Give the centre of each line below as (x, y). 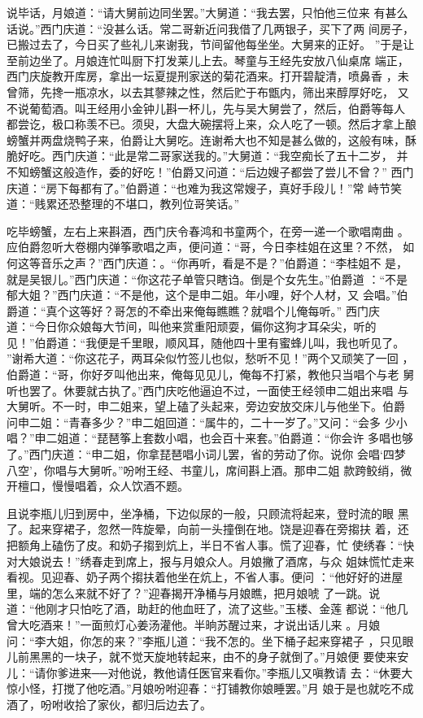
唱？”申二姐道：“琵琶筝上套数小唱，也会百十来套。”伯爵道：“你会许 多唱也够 (210, 438)
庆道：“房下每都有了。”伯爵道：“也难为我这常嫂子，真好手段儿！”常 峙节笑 (205, 187)
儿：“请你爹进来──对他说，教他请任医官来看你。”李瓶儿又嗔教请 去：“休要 (204, 672)
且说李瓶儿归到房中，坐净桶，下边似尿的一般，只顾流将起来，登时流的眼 (200, 513)
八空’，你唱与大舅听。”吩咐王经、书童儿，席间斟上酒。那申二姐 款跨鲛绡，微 (209, 470)
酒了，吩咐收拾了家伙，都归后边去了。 (109, 704)
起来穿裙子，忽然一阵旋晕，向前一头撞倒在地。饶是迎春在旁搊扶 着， (213, 529)
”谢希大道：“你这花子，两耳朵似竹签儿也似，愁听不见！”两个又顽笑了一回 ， (210, 358)
